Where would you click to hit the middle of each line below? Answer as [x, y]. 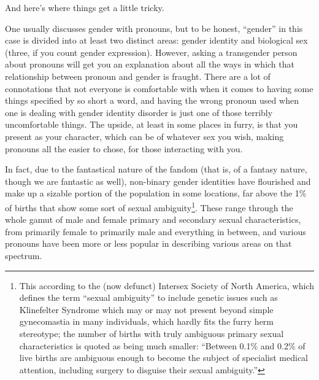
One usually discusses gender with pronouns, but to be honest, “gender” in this [154, 28]
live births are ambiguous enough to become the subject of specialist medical [164, 358]
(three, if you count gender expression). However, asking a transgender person [151, 52]
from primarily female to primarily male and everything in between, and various [156, 231]
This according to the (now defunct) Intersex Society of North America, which [167, 285]
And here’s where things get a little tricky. [85, 7]
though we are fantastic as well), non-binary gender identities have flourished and [158, 181]
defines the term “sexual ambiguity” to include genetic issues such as [148, 297]
